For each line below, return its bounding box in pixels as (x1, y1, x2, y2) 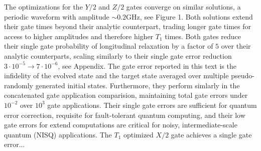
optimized (123, 129, 154, 139)
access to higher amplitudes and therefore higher (4, 31, 154, 41)
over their (221, 41, 251, 51)
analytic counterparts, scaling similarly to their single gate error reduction (4, 50, 232, 61)
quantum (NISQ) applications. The (4, 129, 112, 139)
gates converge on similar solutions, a (126, 2, 241, 12)
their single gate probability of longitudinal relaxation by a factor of (4, 41, 213, 51)
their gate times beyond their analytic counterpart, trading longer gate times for (4, 21, 251, 32)
